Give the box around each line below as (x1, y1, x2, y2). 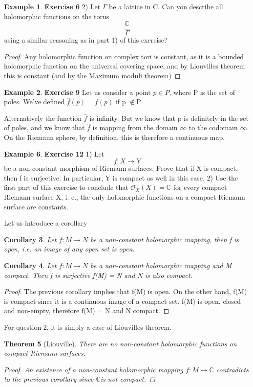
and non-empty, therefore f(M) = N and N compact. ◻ (4, 305, 169, 316)
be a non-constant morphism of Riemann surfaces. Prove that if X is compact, (4, 163, 238, 173)
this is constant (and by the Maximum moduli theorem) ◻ (4, 70, 181, 81)
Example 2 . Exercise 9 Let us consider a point (4, 87, 151, 97)
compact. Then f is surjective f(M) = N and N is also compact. (4, 270, 192, 280)
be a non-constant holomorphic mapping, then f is (90, 234, 239, 244)
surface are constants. (4, 201, 68, 211)
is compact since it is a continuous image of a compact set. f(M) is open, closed (4, 296, 241, 306)
